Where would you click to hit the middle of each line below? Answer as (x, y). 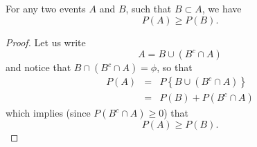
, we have (222, 8)
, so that (175, 67)
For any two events (46, 8)
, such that (149, 8)
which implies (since (48, 113)
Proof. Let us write (46, 42)
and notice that (38, 67)
